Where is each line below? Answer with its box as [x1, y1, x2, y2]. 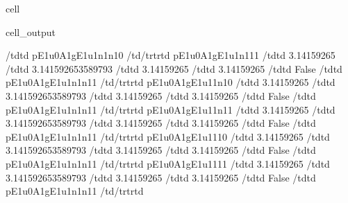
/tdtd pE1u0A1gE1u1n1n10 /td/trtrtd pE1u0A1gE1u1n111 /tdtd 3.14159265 [6, 48, 335, 62]
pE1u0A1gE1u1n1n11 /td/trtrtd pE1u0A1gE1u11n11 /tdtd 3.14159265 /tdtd [6, 102, 335, 116]
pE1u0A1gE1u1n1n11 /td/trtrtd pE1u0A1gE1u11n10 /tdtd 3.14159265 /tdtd [6, 75, 335, 89]
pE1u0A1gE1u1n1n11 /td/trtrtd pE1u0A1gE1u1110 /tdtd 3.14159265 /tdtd [6, 129, 330, 143]
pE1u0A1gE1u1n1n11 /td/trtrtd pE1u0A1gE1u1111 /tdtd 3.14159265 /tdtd [6, 156, 330, 170]
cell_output [6, 24, 56, 39]
